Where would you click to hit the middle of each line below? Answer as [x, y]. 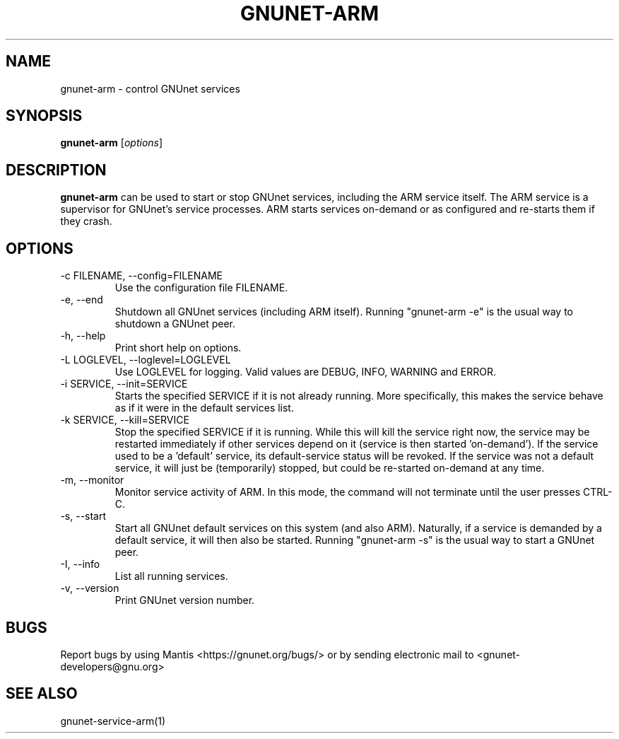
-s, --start [83, 516]
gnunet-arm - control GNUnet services [150, 88]
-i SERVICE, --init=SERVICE [124, 384]
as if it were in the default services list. [204, 408]
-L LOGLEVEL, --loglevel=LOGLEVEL [146, 360]
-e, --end [82, 300]
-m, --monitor [92, 480]
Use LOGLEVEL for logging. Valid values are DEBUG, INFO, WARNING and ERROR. [305, 372]
